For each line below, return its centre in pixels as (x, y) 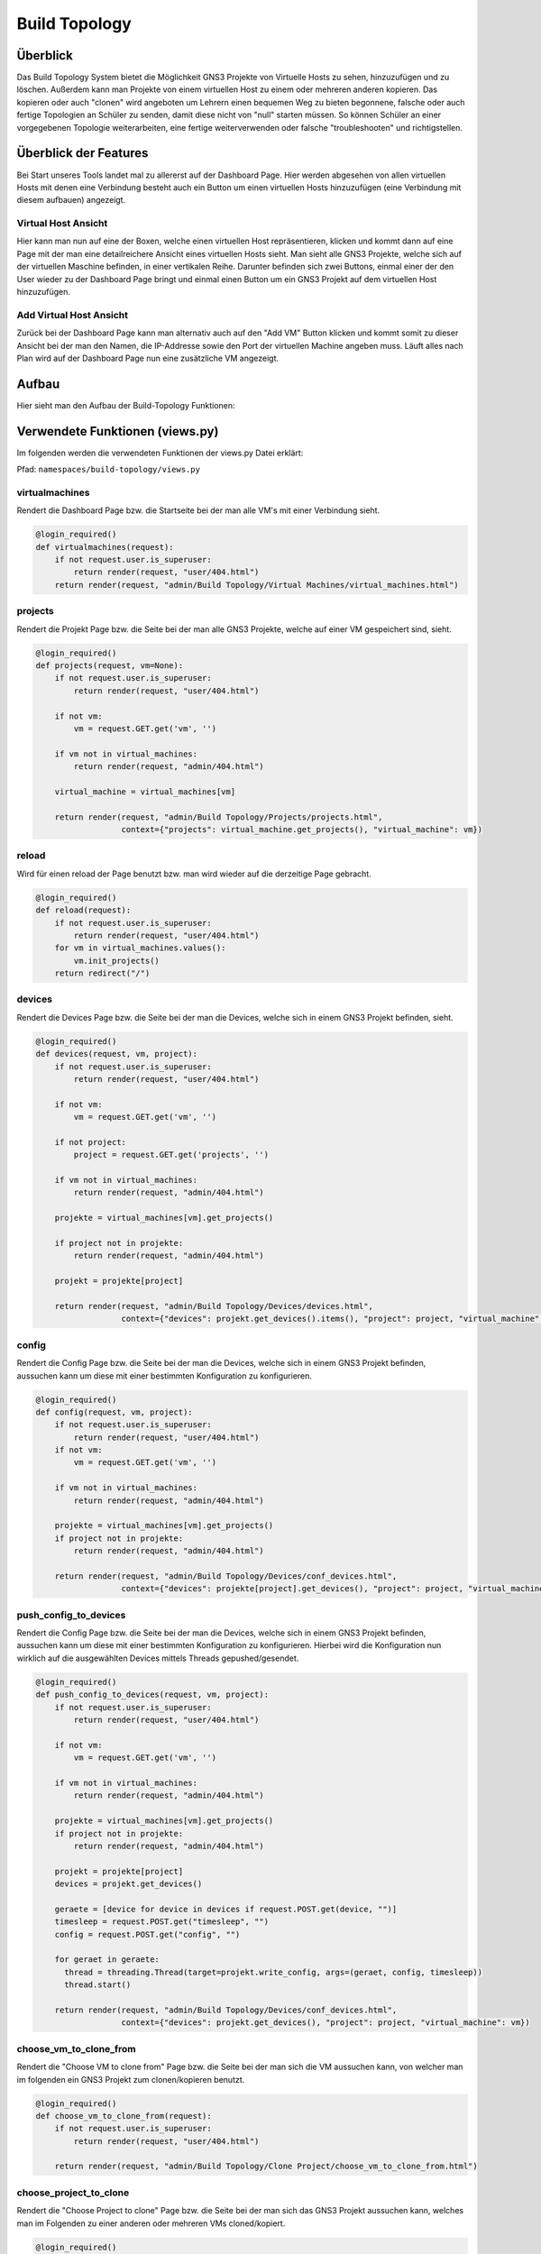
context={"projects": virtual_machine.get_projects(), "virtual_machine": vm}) (302, 830)
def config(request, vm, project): (114, 1412)
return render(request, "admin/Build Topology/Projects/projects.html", (219, 817)
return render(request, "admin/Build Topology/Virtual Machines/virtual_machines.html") (257, 585)
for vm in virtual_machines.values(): (140, 948)
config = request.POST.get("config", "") (147, 1934)
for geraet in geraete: (107, 1960)
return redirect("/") (102, 973)
